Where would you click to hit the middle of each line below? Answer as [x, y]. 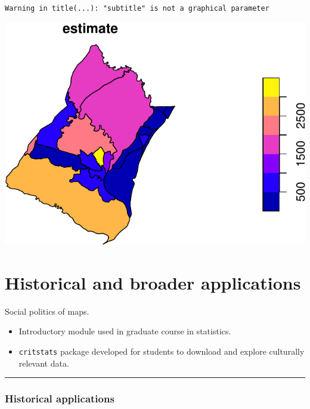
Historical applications [60, 399]
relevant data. [44, 363]
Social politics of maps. [47, 311]
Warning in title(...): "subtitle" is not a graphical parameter [137, 8]
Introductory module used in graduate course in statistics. [125, 331]
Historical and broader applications [153, 282]
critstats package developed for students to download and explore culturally [162, 351]
